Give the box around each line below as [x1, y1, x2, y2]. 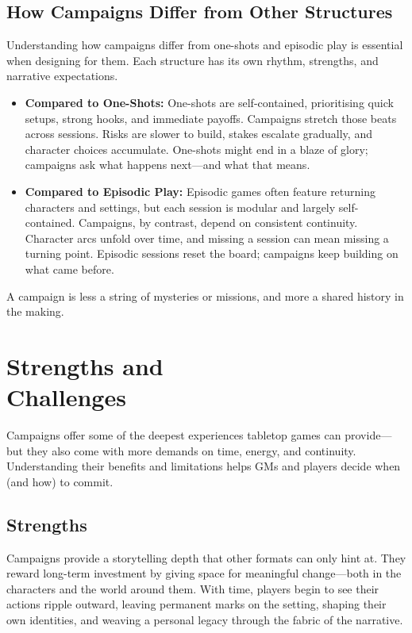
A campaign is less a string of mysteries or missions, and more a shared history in [6, 287, 404, 304]
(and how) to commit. [6, 473, 114, 489]
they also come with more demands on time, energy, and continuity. [26, 442, 356, 458]
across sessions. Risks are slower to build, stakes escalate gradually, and [25, 125, 372, 142]
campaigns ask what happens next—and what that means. [25, 156, 310, 173]
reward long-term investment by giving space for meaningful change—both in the [6, 565, 402, 581]
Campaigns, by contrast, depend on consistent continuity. [79, 214, 358, 231]
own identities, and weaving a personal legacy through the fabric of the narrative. [6, 611, 403, 627]
